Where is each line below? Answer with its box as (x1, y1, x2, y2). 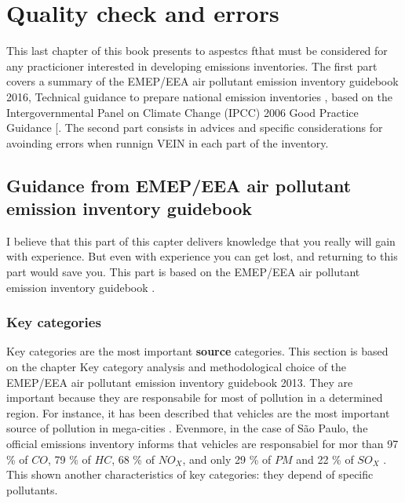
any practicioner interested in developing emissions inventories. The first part (6, 57, 378, 74)
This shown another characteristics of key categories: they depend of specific (6, 466, 374, 483)
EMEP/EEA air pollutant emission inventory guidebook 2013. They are (6, 374, 353, 390)
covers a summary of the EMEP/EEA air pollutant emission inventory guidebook (6, 73, 399, 89)
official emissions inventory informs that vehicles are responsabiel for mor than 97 (6, 436, 399, 452)
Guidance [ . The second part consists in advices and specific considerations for (6, 119, 383, 136)
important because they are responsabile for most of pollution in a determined (6, 389, 383, 406)
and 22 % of (296, 450, 354, 467)
